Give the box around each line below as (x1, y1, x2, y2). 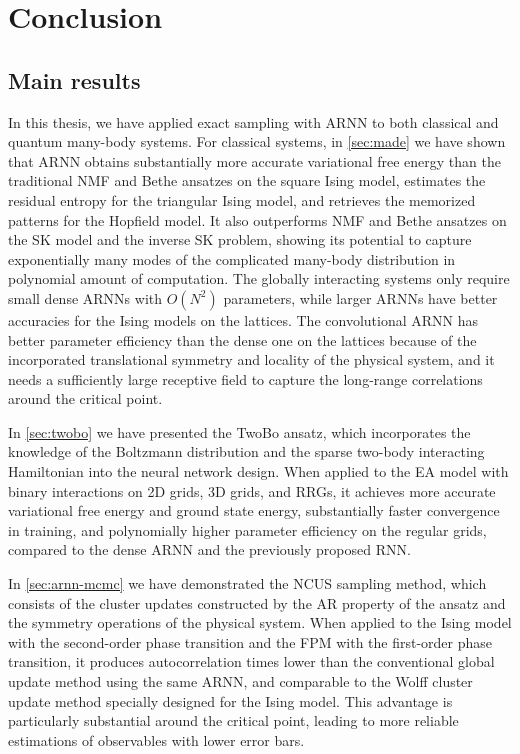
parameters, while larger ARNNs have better (223, 287, 498, 308)
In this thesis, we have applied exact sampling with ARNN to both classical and (8, 111, 499, 132)
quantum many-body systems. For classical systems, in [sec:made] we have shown (8, 131, 506, 152)
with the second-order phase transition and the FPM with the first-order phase (8, 631, 493, 652)
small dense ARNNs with (8, 287, 163, 308)
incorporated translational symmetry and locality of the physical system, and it (8, 349, 495, 370)
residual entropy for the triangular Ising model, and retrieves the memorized (8, 189, 476, 210)
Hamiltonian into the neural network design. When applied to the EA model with (8, 461, 509, 482)
